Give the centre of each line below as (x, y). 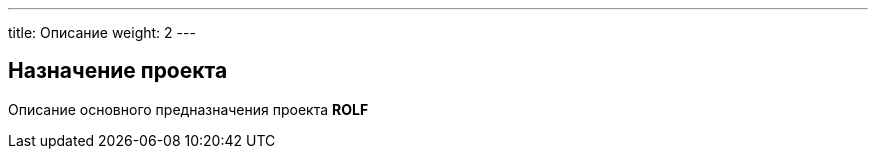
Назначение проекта (118, 71)
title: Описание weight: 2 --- (102, 32)
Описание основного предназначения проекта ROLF (188, 109)
